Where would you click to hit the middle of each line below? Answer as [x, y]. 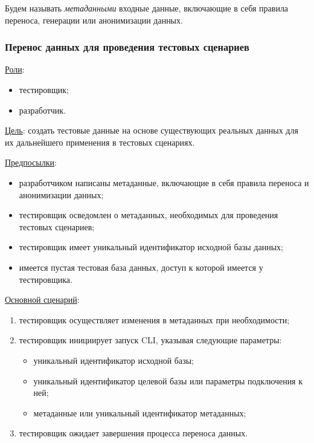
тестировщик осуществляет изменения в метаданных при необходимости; [154, 319]
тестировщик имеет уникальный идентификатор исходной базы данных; [151, 247]
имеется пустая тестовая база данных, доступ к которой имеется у [141, 267]
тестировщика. [46, 279]
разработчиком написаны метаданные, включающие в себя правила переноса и [164, 182]
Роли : [15, 69]
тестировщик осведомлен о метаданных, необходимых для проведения [149, 215]
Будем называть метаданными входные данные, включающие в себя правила [147, 8]
